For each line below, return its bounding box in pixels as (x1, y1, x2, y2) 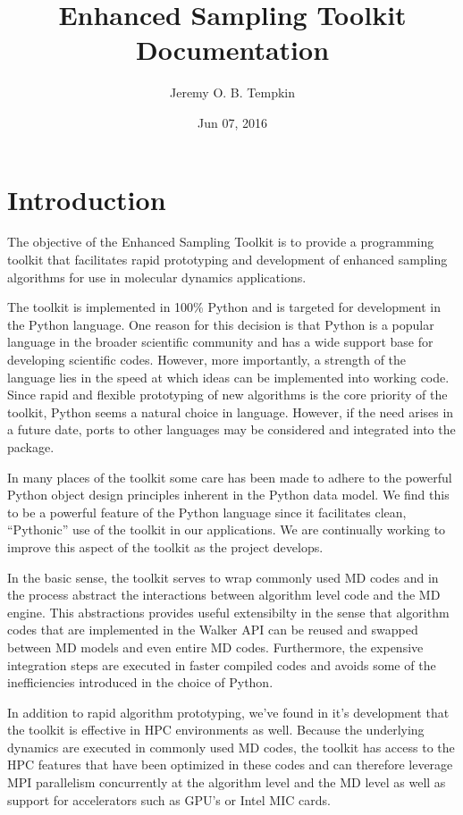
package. (7, 437, 55, 456)
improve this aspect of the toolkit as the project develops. (7, 537, 324, 556)
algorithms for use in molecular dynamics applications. (7, 267, 307, 286)
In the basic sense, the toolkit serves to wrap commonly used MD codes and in (7, 567, 439, 586)
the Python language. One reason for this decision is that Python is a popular (7, 315, 434, 333)
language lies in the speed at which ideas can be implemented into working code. (7, 367, 450, 386)
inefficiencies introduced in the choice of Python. (7, 673, 274, 692)
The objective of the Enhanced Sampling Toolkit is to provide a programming (7, 232, 434, 251)
